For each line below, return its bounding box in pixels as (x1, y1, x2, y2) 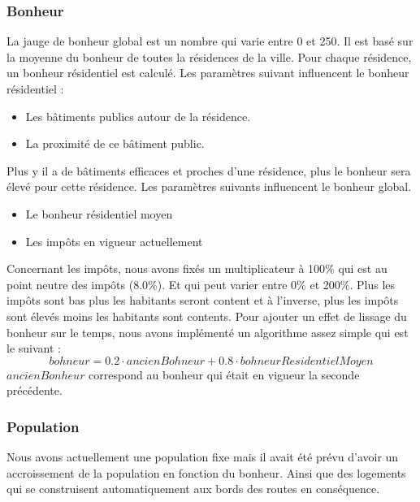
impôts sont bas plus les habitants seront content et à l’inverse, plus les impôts (6, 292, 399, 309)
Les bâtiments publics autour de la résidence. (25, 107, 251, 124)
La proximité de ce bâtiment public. (25, 135, 205, 152)
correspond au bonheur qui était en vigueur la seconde (89, 366, 360, 383)
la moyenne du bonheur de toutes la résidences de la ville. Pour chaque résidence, (6, 48, 412, 65)
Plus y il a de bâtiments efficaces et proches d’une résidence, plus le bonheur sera (6, 162, 411, 179)
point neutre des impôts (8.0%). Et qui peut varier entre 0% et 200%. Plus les (6, 275, 396, 292)
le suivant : (6, 340, 61, 357)
